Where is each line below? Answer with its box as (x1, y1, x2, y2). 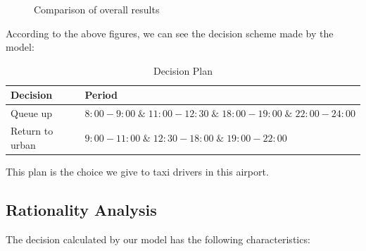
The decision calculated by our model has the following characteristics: (6, 231, 310, 246)
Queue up (11, 106, 53, 121)
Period (84, 87, 118, 102)
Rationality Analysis (6, 198, 157, 220)
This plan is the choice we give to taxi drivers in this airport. (6, 164, 269, 178)
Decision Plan (153, 63, 213, 78)
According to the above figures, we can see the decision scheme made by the (6, 25, 334, 40)
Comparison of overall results (34, 2, 160, 16)
